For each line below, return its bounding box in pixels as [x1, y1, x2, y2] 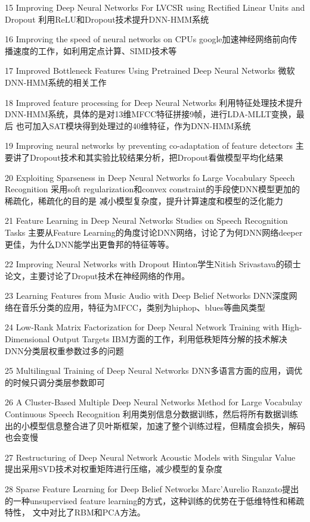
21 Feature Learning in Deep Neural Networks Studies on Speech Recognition [5, 214, 288, 227]
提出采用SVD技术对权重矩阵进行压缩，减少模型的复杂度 [5, 462, 222, 475]
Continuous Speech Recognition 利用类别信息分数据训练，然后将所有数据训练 [5, 408, 298, 420]
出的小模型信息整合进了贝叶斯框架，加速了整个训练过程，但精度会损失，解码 [5, 419, 305, 432]
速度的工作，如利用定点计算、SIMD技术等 [13, 44, 177, 57]
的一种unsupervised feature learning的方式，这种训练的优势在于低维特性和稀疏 [5, 494, 305, 507]
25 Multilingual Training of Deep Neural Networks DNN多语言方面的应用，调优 [5, 364, 303, 377]
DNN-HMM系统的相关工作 [5, 76, 107, 88]
